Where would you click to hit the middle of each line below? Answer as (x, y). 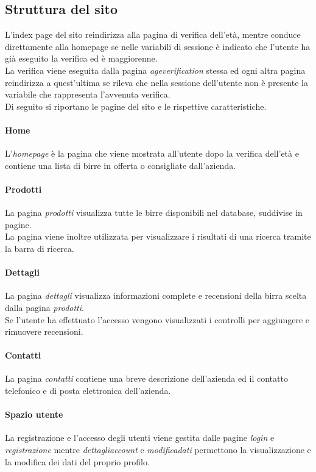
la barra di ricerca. (40, 248)
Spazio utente (34, 414)
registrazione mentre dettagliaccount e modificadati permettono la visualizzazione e (158, 450)
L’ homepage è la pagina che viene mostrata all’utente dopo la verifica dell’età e (152, 153)
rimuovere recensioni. (44, 331)
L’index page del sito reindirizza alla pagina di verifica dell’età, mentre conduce (153, 34)
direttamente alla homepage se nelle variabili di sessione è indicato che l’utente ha (158, 46)
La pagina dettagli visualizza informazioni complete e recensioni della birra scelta (156, 295)
